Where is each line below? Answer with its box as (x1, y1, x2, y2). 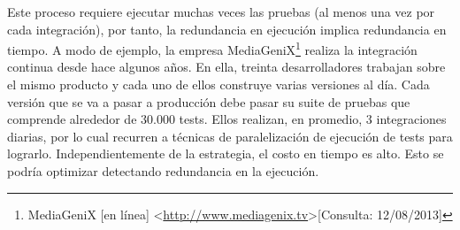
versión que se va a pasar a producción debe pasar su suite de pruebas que (7, 92, 410, 111)
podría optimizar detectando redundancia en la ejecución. (7, 162, 319, 180)
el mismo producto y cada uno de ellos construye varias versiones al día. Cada (7, 75, 430, 94)
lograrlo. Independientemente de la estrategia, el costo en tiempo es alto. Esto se (7, 144, 444, 163)
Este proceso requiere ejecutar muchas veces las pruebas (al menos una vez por (7, 3, 435, 20)
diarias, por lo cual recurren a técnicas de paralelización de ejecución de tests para (7, 126, 453, 145)
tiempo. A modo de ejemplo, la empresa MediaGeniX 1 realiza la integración (7, 38, 418, 58)
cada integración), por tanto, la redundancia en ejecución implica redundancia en (7, 19, 447, 38)
